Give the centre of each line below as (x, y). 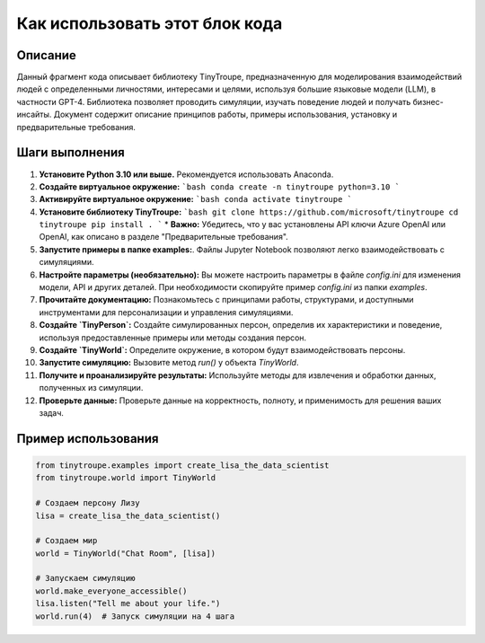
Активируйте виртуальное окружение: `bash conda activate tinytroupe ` (196, 199)
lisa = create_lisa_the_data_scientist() (128, 515)
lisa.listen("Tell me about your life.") (128, 603)
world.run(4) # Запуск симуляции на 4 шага (135, 616)
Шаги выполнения (71, 153)
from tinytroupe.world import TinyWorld (125, 478)
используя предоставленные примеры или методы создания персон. (173, 338)
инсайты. (34, 115)
